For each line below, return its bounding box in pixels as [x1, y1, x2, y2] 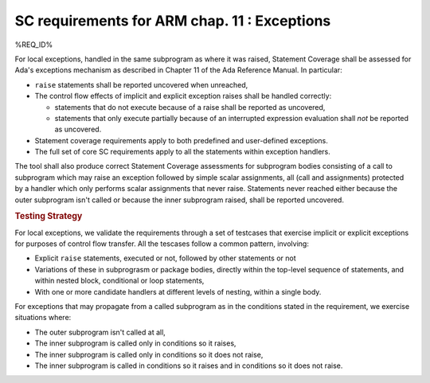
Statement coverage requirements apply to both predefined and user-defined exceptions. [34, 135, 328, 145]
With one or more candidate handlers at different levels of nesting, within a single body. [34, 287, 322, 296]
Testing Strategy [14, 211, 83, 222]
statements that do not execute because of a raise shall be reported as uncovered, [54, 102, 326, 111]
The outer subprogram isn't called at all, [34, 327, 166, 337]
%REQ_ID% [14, 40, 53, 49]
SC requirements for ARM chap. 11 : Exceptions [14, 12, 331, 29]
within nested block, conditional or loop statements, [34, 276, 205, 286]
